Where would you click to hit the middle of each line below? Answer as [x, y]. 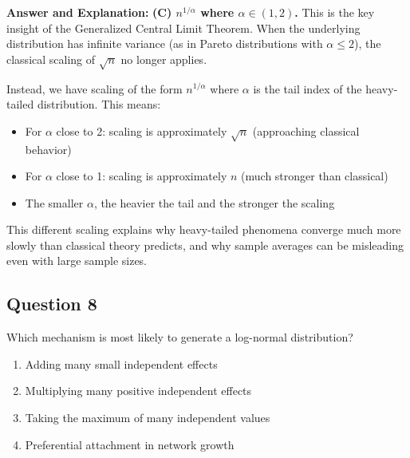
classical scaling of [51, 59]
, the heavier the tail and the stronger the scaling [214, 202]
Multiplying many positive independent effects [138, 391]
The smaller [54, 202]
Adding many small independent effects [121, 363]
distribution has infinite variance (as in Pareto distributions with [165, 43]
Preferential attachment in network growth [130, 444]
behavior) [48, 149]
